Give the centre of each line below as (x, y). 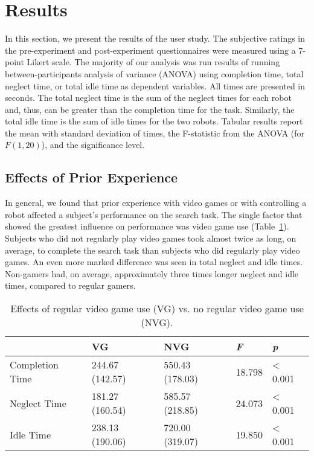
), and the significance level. (93, 145)
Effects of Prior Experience (91, 177)
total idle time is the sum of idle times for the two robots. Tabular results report (154, 121)
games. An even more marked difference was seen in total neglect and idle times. (154, 262)
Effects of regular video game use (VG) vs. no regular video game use (157, 309)
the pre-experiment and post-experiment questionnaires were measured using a (150, 50)
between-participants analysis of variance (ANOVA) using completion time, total (154, 73)
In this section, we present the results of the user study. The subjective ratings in (155, 38)
